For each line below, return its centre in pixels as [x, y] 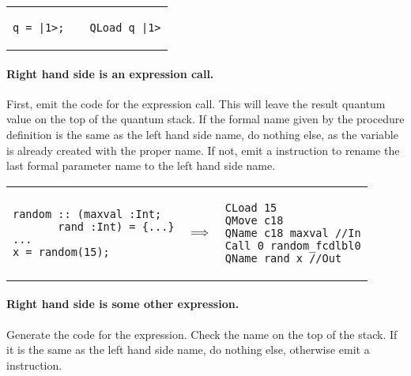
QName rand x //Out [283, 258]
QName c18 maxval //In [293, 233]
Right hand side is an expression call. [110, 73]
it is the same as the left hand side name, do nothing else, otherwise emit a [188, 350]
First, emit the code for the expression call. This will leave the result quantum [196, 103]
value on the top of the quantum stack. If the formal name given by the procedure [205, 119]
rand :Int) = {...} [116, 226]
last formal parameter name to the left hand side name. [141, 165]
